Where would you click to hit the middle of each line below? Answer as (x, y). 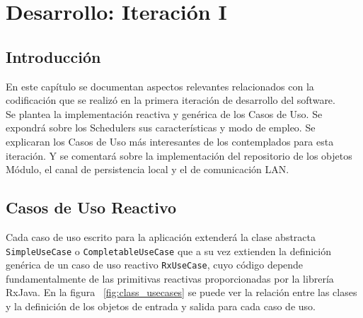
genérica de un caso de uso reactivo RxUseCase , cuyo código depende (155, 265)
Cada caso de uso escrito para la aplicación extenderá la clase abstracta (161, 236)
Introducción (53, 56)
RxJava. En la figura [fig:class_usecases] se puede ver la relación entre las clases (181, 292)
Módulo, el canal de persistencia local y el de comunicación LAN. (148, 169)
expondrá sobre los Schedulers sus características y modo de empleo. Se (161, 128)
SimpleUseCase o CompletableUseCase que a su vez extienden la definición (168, 251)
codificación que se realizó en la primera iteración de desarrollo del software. (171, 100)
